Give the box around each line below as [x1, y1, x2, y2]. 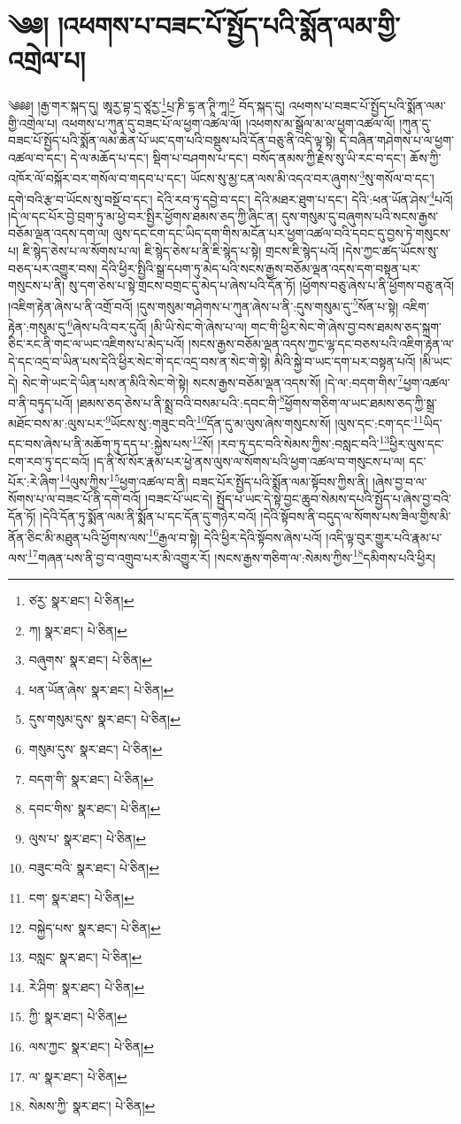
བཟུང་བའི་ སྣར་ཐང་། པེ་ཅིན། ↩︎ [28, 858, 159, 877]
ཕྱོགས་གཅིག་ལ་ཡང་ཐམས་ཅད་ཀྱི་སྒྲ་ [284, 393, 437, 412]
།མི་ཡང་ [419, 351, 453, 370]
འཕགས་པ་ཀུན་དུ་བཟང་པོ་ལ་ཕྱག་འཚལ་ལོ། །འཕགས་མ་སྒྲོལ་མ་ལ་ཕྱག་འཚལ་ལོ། [61, 113, 396, 132]
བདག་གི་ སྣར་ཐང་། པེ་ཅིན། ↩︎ [28, 769, 154, 788]
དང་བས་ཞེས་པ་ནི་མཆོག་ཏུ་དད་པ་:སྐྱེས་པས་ [8, 434, 193, 452]
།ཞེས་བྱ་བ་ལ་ [372, 472, 427, 490]
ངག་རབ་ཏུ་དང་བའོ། [8, 451, 90, 470]
